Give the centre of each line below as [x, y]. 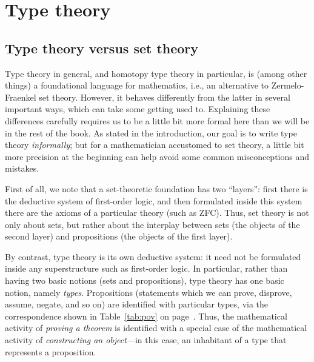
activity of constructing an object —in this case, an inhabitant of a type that [146, 340]
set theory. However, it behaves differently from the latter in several [165, 97]
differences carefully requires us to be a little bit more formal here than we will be [157, 120]
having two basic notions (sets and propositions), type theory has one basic [145, 280]
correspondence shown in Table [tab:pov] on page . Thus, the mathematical [146, 316]
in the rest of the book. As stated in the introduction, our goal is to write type [151, 132]
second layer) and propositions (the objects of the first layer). [119, 236]
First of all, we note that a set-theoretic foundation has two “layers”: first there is [156, 188]
